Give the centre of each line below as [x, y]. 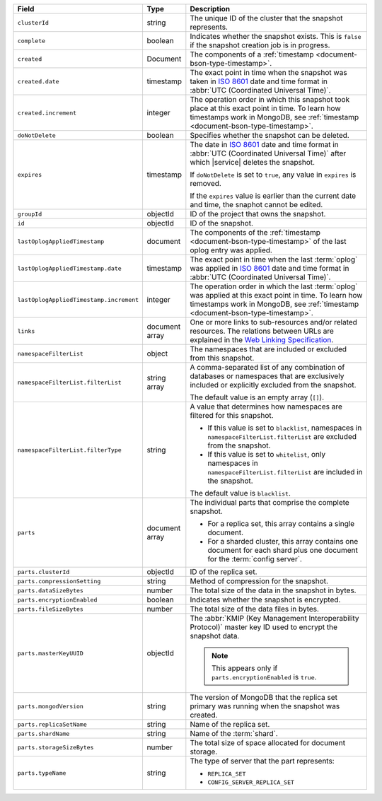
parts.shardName [44, 733]
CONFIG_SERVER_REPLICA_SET [251, 782]
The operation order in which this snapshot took [270, 99]
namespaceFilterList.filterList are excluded [282, 437]
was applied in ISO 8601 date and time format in [270, 268]
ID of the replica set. [224, 572]
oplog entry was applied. [231, 250]
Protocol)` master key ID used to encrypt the [264, 627]
